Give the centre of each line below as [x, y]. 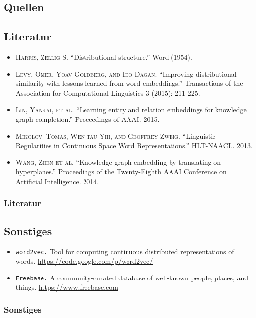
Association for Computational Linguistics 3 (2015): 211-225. [108, 93]
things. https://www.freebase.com [67, 287]
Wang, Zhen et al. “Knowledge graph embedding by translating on [118, 162]
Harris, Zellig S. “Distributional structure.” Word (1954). [104, 57]
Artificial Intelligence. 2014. [57, 181]
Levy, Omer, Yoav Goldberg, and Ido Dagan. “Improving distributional [126, 73]
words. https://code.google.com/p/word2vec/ [84, 261]
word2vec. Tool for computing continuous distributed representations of [125, 251]
